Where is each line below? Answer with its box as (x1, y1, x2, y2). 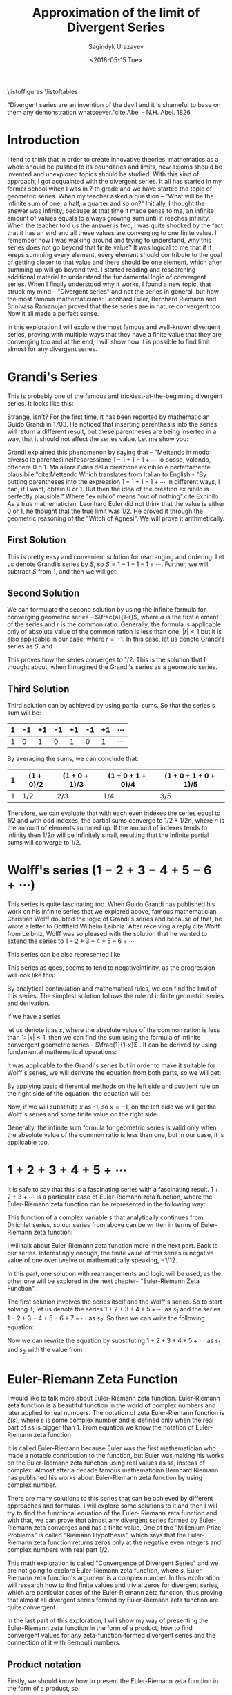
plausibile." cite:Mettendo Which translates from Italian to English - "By (7, 470, 207, 478)
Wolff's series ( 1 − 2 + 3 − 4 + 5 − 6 (7, 863, 212, 879)
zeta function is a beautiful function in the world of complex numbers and (7, 1401, 216, 1410)
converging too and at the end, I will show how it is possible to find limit (7, 337, 211, 346)
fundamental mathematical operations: (7, 1048, 117, 1056)
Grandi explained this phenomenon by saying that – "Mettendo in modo (7, 448, 210, 456)
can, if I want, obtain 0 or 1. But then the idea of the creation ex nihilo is (7, 485, 209, 493)
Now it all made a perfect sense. (7, 309, 99, 317)
